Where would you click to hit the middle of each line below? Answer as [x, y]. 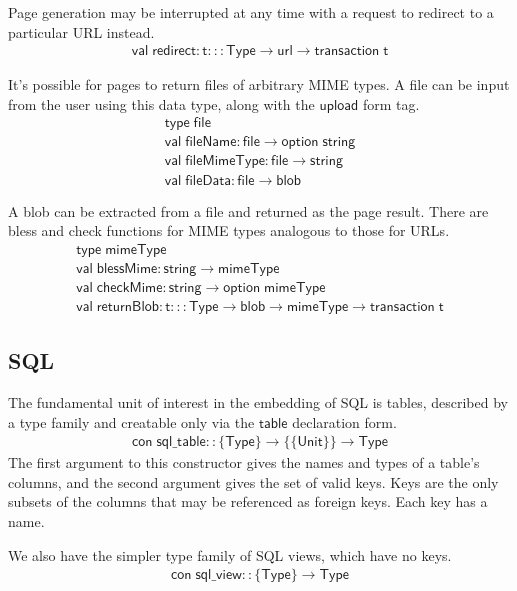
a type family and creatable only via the [131, 421]
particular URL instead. [81, 31]
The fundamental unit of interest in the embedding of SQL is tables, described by [258, 402]
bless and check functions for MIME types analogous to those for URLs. [229, 230]
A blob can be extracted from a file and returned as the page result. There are [248, 210]
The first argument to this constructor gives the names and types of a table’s [244, 462]
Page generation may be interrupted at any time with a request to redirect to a [251, 12]
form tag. [391, 103]
